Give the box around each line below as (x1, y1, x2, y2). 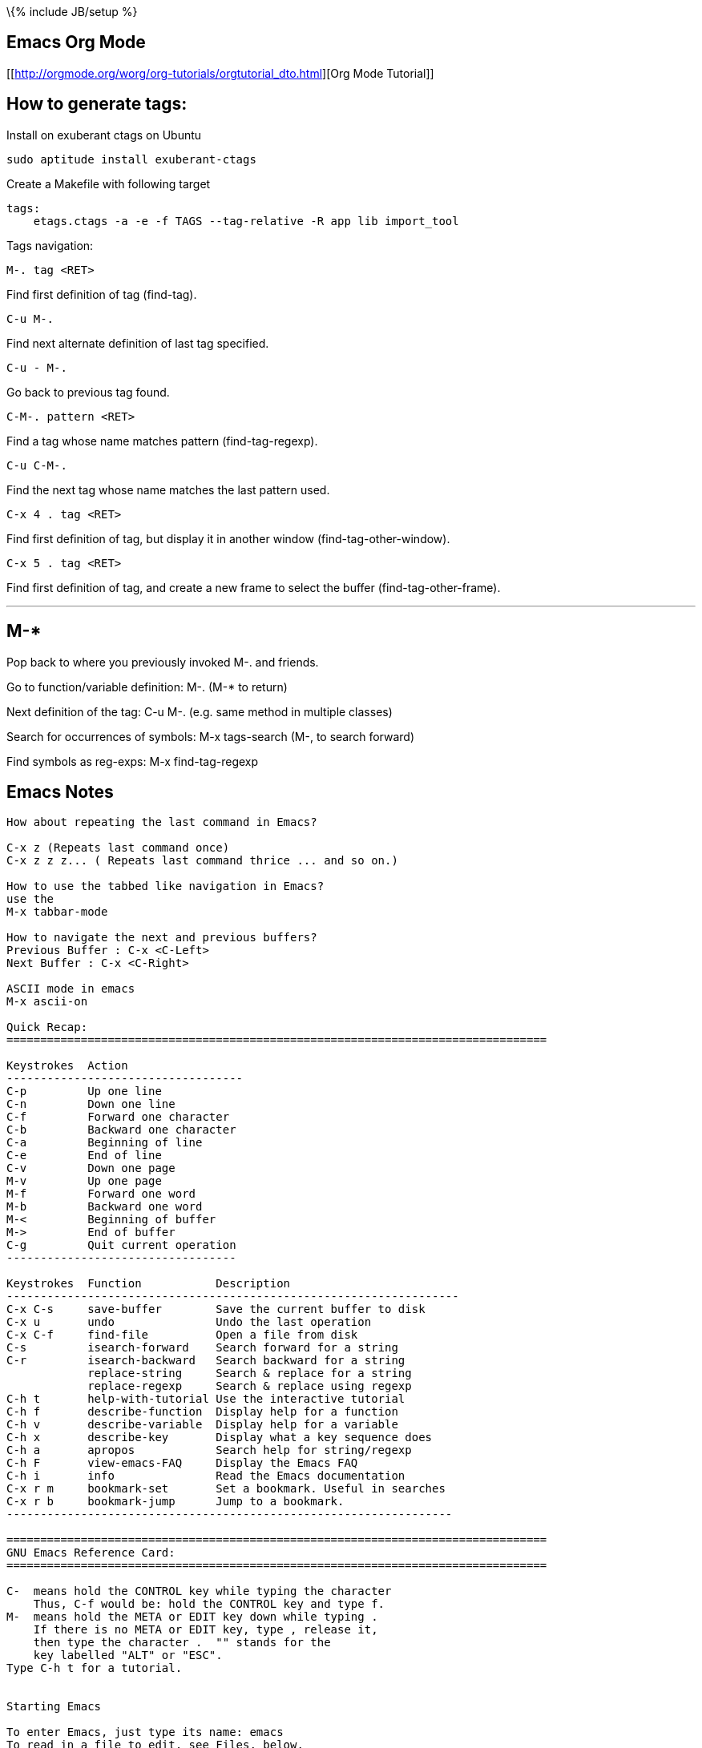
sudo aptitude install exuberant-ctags (6, 152, 256, 166)
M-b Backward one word (6, 1200, 203, 1214)
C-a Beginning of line (6, 1136, 203, 1150)
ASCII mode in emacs (6, 982, 135, 996)
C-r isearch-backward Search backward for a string (6, 1354, 405, 1367)
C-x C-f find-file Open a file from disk (6, 1328, 358, 1342)
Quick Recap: (6, 1021, 88, 1034)
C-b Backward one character (6, 1123, 236, 1137)
